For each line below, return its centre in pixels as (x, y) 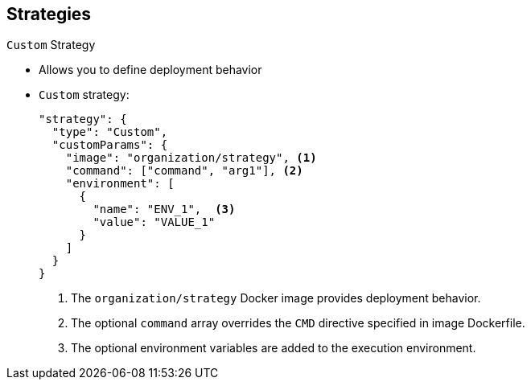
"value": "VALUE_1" (154, 222)
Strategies (49, 14)
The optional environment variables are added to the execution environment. (274, 348)
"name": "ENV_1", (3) (164, 209)
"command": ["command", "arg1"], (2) (184, 171)
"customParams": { (110, 145)
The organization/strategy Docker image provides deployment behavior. (276, 298)
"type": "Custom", (110, 132)
